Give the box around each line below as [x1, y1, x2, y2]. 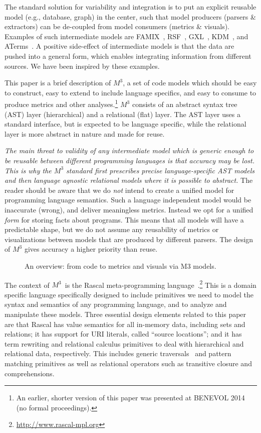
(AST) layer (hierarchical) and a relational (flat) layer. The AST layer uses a [5, 109, 240, 119]
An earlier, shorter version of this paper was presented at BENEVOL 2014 [16, 392, 245, 403]
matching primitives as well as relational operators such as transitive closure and [5, 358, 252, 368]
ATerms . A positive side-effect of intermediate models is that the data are [5, 41, 234, 51]
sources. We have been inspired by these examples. [5, 60, 160, 71]
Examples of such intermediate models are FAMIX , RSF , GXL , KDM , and [5, 31, 248, 41]
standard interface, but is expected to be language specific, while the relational [5, 119, 246, 129]
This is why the [5, 165, 52, 175]
